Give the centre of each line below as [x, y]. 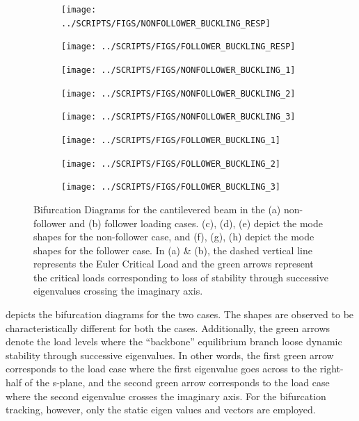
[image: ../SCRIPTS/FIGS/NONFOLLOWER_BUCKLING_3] [178, 117]
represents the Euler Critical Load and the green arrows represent [174, 264]
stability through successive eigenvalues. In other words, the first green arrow [170, 355]
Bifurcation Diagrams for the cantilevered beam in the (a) [157, 209]
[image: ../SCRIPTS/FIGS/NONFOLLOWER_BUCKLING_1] [178, 70]
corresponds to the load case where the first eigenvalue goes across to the [161, 369]
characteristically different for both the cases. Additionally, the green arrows [168, 328]
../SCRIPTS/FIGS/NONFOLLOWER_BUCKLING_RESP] [166, 23]
